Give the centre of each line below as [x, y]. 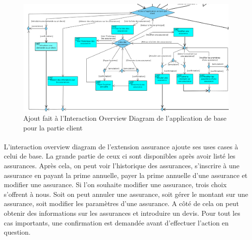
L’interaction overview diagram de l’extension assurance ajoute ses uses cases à [121, 146]
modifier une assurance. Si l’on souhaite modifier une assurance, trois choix [115, 184]
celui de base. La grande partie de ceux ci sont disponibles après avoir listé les [120, 156]
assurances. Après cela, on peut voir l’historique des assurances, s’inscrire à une [122, 166]
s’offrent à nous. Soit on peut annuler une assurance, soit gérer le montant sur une [126, 194]
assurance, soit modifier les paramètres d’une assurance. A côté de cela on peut [121, 203]
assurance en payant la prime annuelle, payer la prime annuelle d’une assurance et [126, 175]
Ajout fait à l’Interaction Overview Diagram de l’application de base [125, 118]
